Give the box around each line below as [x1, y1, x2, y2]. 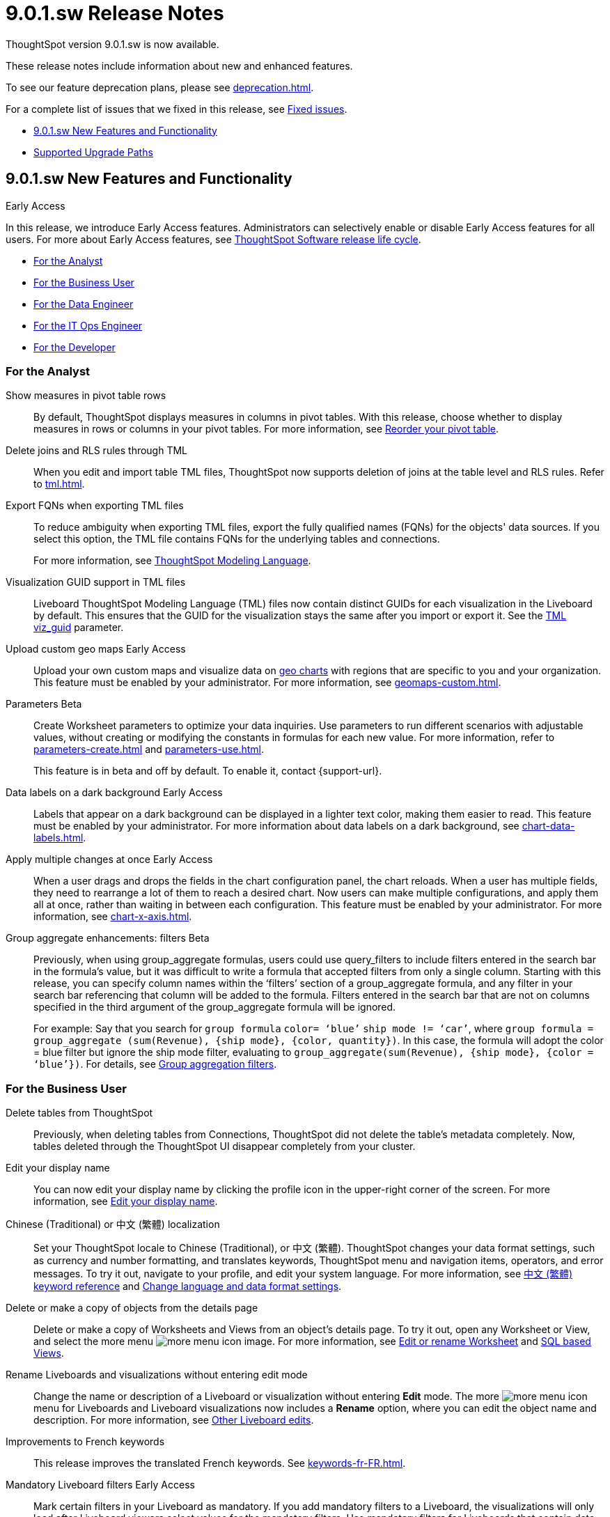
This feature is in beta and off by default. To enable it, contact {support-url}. [33, 765, 382, 777]
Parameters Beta [6, 698, 82, 710]
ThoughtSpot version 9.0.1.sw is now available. [6, 38, 219, 50]
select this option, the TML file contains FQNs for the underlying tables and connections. [33, 533, 440, 545]
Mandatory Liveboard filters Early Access [6, 1479, 195, 1491]
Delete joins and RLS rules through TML [6, 444, 188, 457]
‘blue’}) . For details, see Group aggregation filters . [33, 1058, 277, 1071]
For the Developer [33, 341, 116, 353]
